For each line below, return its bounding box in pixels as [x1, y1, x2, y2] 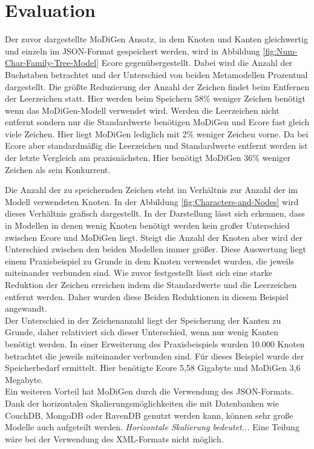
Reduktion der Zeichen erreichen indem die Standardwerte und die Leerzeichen [5, 278, 297, 290]
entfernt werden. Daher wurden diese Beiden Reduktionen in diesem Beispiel [5, 290, 289, 303]
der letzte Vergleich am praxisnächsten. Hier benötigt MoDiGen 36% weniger [5, 151, 290, 164]
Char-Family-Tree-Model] [5, 56, 99, 69]
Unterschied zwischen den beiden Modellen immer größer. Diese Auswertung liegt [5, 243, 307, 255]
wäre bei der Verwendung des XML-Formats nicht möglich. [5, 432, 224, 445]
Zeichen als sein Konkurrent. [5, 163, 111, 175]
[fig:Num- [263, 44, 298, 57]
